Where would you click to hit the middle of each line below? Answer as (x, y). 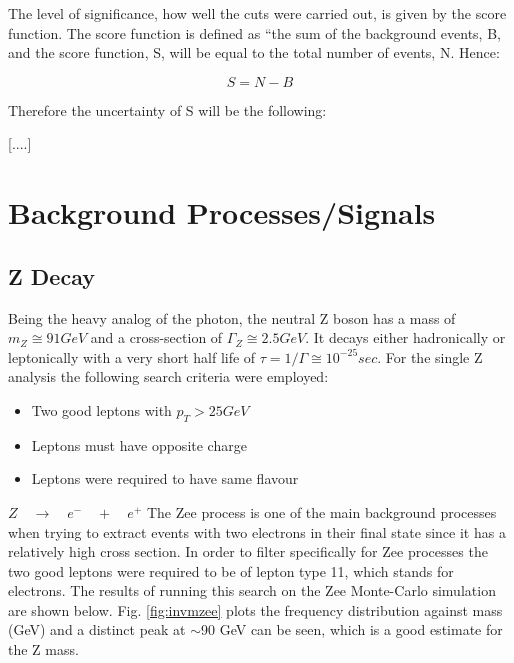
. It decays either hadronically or (405, 337)
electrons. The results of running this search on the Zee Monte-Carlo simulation (252, 590)
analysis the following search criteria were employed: (168, 376)
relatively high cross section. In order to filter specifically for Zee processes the (248, 551)
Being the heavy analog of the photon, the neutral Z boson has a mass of (232, 317)
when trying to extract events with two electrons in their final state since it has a (257, 531)
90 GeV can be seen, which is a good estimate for (352, 629)
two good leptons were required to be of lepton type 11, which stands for (231, 570)
